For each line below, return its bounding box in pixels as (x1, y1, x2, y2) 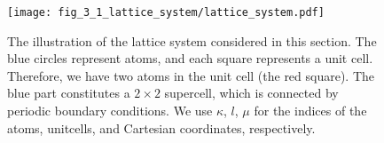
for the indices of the (254, 101, 367, 120)
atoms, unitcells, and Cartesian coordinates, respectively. (7, 118, 316, 137)
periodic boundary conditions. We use (7, 101, 213, 120)
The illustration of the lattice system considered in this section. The (7, 31, 377, 50)
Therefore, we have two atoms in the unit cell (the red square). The (7, 66, 375, 84)
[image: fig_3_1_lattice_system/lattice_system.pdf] (7, 6, 325, 19)
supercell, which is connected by (164, 83, 339, 102)
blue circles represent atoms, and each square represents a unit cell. (7, 49, 373, 68)
